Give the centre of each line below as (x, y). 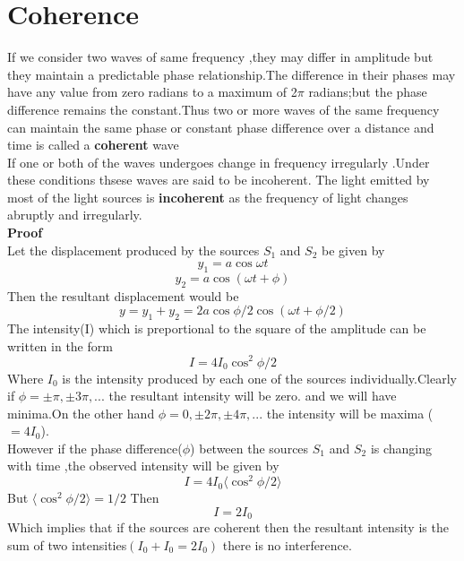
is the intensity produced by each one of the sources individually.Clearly (259, 378)
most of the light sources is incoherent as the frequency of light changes (208, 197)
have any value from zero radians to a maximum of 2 (152, 92)
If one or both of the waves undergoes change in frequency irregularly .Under (219, 162)
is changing (401, 448)
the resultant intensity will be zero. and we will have (253, 396)
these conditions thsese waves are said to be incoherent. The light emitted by (219, 180)
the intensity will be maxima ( (350, 413)
